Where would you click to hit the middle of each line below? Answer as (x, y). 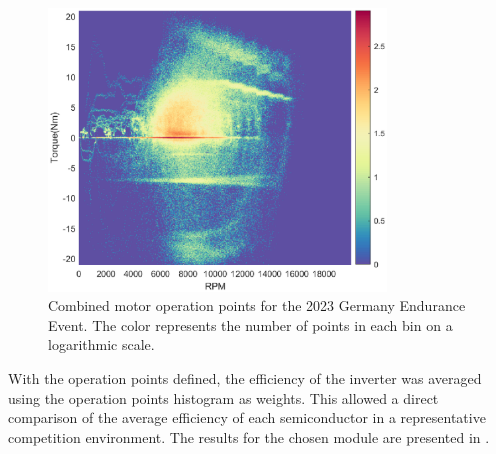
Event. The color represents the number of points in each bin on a (250, 324)
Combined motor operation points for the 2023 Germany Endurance (257, 305)
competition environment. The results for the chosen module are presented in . (249, 436)
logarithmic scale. (101, 344)
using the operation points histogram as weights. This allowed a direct (223, 397)
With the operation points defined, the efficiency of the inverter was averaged (245, 377)
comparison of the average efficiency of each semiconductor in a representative (247, 417)
